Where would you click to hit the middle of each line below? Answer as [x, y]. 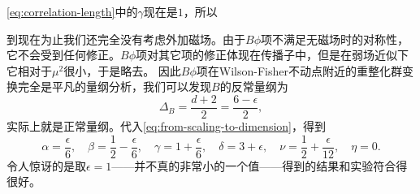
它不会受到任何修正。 [63, 55]
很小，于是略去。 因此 [122, 70]
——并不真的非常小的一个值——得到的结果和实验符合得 [260, 165]
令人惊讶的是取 [46, 165]
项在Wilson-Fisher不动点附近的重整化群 [299, 70]
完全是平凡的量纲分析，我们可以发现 [114, 86]
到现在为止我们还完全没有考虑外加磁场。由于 [126, 39]
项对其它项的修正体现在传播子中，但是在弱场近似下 [272, 55]
